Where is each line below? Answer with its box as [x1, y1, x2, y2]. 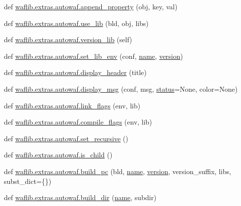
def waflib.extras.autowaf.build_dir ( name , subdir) [4, 192, 156, 203]
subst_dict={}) [4, 176, 52, 186]
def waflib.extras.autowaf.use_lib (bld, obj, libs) [4, 18, 149, 28]
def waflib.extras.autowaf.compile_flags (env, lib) [4, 117, 152, 127]
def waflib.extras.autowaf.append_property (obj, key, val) [4, 1, 178, 11]
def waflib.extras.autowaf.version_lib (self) [4, 34, 132, 45]
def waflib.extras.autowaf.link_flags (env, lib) [4, 100, 141, 110]
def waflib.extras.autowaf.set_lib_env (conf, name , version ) [4, 51, 183, 61]
